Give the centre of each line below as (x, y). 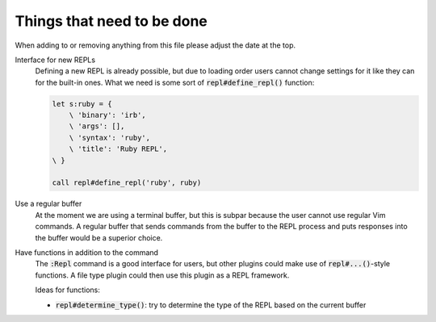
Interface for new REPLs (55, 60)
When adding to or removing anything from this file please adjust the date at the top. (155, 45)
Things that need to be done (111, 21)
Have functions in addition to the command (87, 252)
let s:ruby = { (82, 104)
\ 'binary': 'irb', (108, 115)
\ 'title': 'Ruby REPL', (118, 149)
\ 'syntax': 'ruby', (110, 138)
